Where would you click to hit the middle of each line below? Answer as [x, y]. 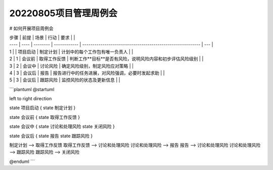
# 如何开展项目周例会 [31, 28]
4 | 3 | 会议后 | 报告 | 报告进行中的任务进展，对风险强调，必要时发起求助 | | [87, 73]
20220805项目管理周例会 [63, 13]
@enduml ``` [22, 161]
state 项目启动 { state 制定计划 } [42, 108]
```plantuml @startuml [32, 89]
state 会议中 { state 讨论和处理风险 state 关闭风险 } [62, 126]
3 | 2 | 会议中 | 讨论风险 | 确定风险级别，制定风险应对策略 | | [72, 66]
